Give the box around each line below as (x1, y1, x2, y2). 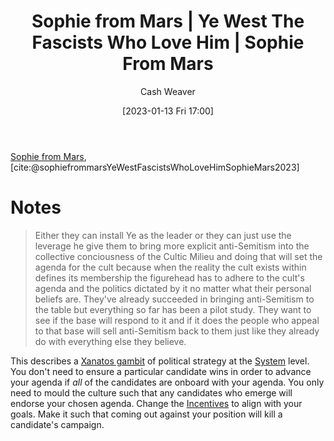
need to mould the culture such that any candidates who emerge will (10, 386, 293, 399)
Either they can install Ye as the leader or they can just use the (34, 229, 292, 241)
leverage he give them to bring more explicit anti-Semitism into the (34, 240, 310, 252)
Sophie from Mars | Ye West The (31, 10, 305, 33)
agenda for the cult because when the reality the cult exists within (34, 261, 307, 273)
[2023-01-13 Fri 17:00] (122, 105, 214, 117)
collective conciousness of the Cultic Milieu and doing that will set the (34, 250, 323, 262)
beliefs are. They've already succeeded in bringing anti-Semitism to (34, 293, 315, 305)
